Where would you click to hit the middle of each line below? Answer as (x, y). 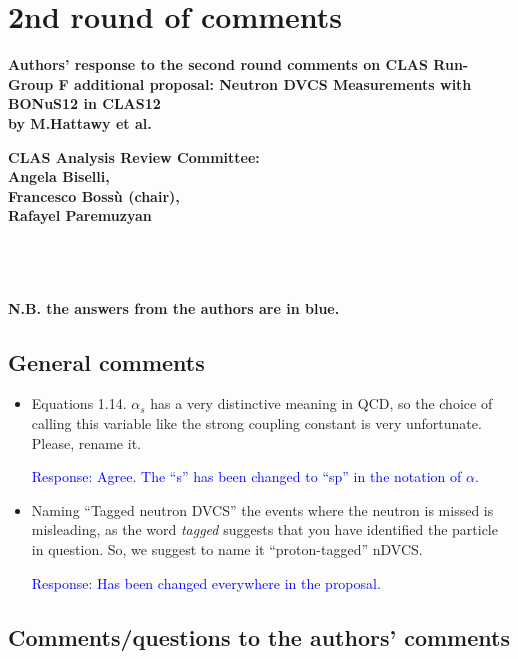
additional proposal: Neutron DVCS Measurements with (273, 83)
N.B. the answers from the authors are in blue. (174, 307)
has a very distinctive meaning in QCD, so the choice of (321, 403)
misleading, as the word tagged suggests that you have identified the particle (264, 529)
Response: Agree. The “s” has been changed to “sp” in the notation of (246, 476)
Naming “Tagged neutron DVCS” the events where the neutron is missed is (262, 509)
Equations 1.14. (79, 403)
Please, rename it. (86, 442)
